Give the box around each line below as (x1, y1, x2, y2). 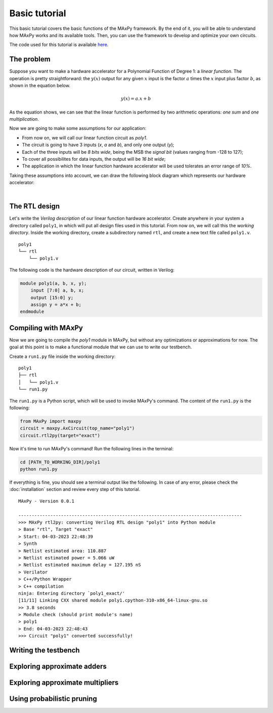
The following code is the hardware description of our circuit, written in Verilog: (9, 267, 174, 273)
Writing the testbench (9, 646, 80, 655)
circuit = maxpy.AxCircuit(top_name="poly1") (20, 425, 135, 431)
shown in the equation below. (9, 83, 71, 89)
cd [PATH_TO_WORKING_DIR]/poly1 (20, 459, 101, 465)
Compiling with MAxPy (9, 324, 83, 332)
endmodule (20, 309, 44, 314)
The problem (9, 55, 51, 63)
